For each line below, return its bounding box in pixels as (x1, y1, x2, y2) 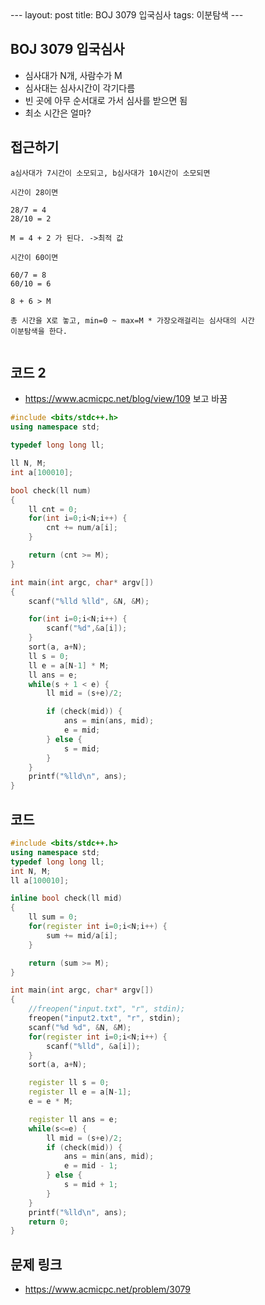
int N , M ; (10, 866, 52, 876)
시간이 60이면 (10, 252, 59, 262)
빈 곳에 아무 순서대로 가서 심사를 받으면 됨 (24, 94, 188, 106)
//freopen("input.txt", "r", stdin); (28, 1004, 186, 1014)
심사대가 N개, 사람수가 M (24, 69, 123, 81)
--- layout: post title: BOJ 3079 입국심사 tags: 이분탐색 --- (10, 9, 244, 21)
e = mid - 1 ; (63, 1161, 118, 1171)
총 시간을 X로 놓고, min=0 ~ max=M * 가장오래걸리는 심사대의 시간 (10, 315, 255, 326)
